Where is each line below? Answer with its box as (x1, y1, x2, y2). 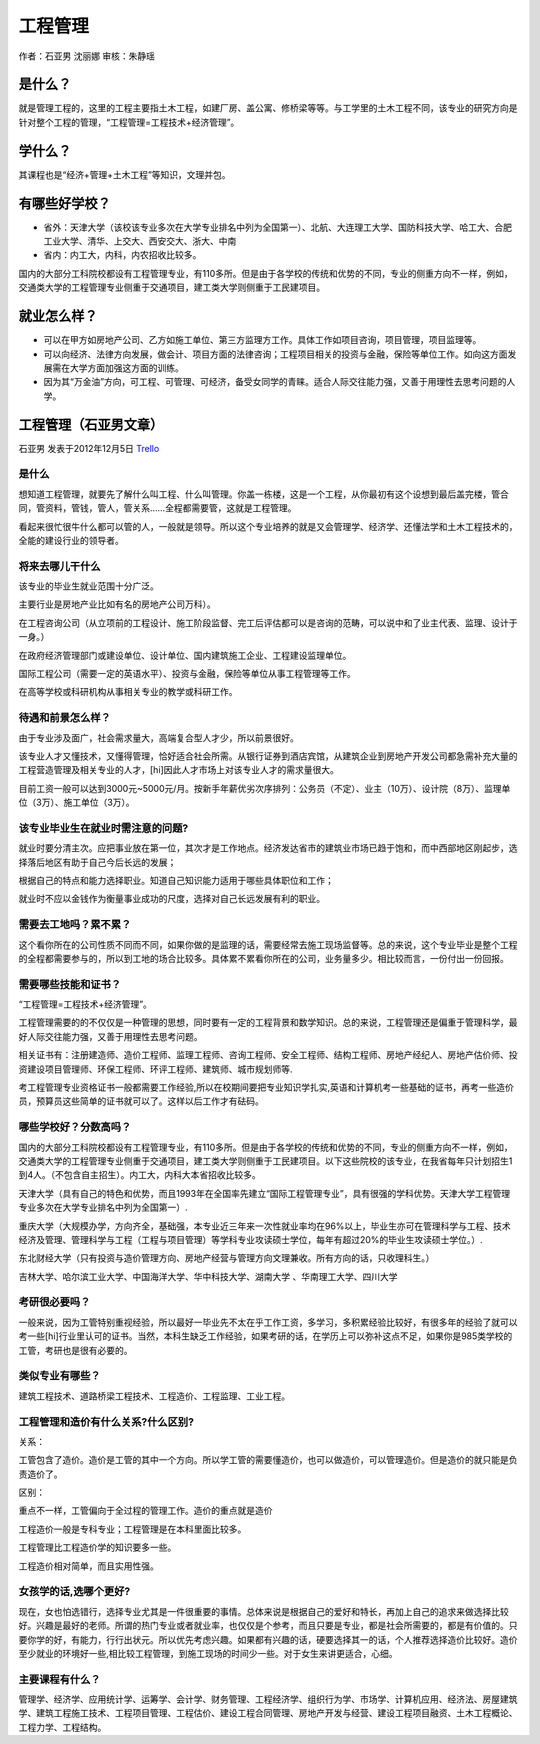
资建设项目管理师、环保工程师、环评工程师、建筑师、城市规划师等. (18, 1063, 294, 1075)
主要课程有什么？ (18, 1672, 101, 1686)
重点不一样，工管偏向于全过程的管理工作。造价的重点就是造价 (18, 1505, 273, 1517)
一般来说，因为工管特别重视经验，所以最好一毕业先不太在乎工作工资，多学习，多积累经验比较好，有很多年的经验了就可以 (18, 1316, 518, 1328)
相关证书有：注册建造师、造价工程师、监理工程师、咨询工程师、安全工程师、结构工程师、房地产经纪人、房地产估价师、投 (18, 1049, 518, 1061)
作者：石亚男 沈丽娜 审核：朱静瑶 (18, 50, 155, 62)
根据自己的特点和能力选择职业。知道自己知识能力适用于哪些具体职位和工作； (18, 875, 334, 887)
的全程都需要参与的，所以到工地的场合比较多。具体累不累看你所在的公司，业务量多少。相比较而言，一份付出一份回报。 (18, 952, 509, 964)
